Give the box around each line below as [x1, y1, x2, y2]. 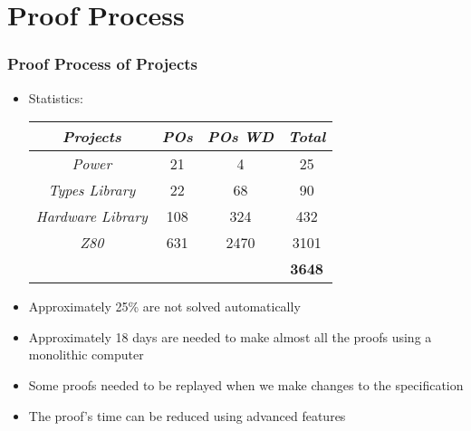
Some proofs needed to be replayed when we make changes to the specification [28, 375, 464, 394]
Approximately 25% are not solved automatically [28, 297, 301, 316]
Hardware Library [35, 206, 148, 227]
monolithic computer [28, 345, 144, 364]
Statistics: [28, 88, 83, 107]
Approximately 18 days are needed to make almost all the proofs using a [28, 327, 432, 346]
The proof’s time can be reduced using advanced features [28, 406, 346, 425]
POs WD [207, 126, 274, 148]
